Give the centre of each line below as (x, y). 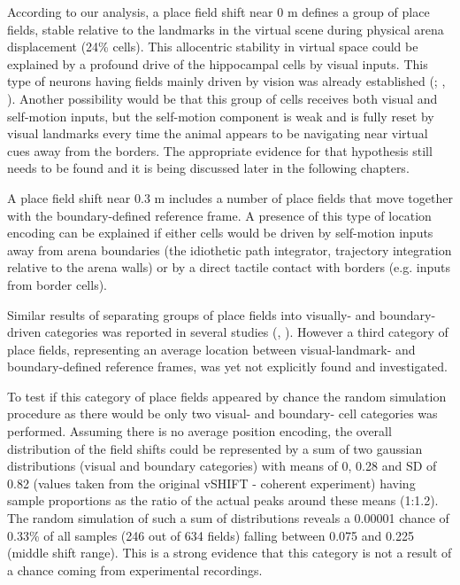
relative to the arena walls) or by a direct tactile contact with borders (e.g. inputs (229, 267)
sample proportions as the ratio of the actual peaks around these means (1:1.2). (223, 500)
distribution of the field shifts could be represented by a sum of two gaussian (215, 448)
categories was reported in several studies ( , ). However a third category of (246, 332)
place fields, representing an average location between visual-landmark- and (211, 349)
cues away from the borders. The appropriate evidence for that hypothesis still (220, 150)
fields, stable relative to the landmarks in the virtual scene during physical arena (226, 29)
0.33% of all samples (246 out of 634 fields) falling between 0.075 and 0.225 (211, 535)
